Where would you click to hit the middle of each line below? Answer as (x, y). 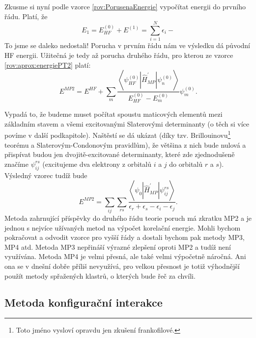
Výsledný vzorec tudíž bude (46, 175)
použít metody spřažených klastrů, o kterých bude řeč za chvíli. (100, 275)
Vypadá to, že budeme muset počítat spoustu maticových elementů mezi (114, 114)
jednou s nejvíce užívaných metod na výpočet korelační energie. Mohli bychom (123, 227)
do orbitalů (186, 164)
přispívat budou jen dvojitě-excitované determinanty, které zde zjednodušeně (120, 154)
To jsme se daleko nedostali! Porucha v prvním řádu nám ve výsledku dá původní (127, 45)
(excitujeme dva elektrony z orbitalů (97, 164)
